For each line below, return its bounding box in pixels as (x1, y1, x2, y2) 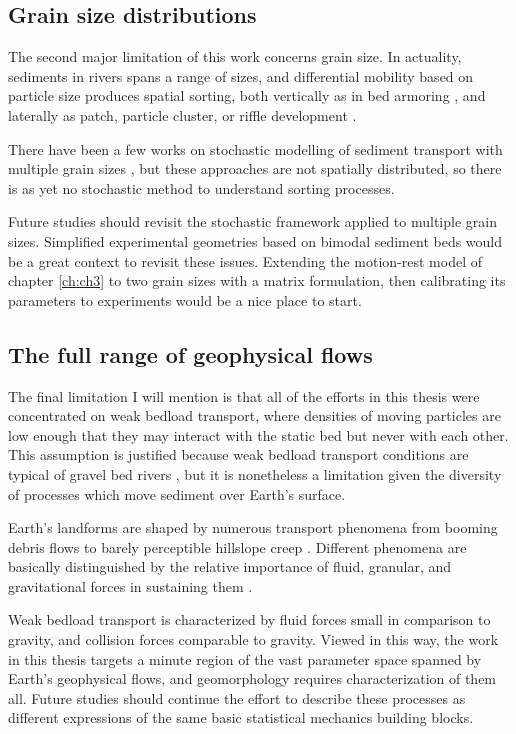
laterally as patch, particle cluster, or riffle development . (8, 104, 357, 125)
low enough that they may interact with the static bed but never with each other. (8, 424, 509, 445)
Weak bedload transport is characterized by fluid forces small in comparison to (8, 609, 491, 630)
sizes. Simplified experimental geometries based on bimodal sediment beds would (8, 230, 503, 251)
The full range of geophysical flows (8, 338, 373, 369)
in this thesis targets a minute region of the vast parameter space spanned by (8, 648, 482, 669)
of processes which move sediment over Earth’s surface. (8, 483, 346, 504)
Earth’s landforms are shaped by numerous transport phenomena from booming (8, 517, 498, 538)
